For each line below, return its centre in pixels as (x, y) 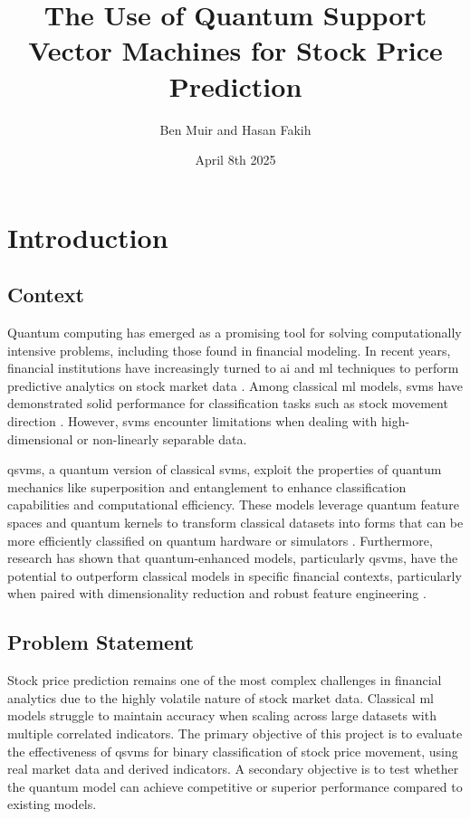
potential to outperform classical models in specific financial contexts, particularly (235, 575)
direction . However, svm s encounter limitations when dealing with (192, 421)
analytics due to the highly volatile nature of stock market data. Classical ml (221, 697)
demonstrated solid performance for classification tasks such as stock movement (228, 403)
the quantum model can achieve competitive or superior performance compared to (235, 786)
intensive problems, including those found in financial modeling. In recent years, (229, 350)
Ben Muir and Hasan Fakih (235, 129)
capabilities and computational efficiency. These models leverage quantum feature (233, 505)
